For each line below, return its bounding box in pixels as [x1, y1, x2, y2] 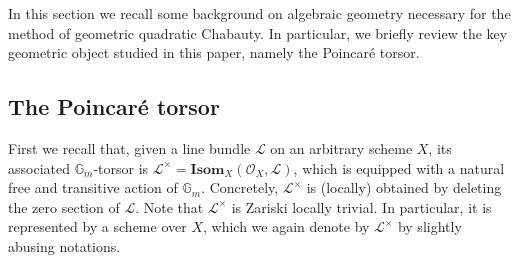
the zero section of [8, 196, 120, 217]
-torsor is [93, 157, 149, 178]
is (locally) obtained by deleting [306, 177, 502, 198]
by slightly [397, 216, 462, 237]
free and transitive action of [8, 177, 178, 198]
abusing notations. [8, 235, 121, 256]
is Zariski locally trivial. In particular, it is [231, 196, 492, 217]
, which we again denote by [202, 216, 370, 237]
